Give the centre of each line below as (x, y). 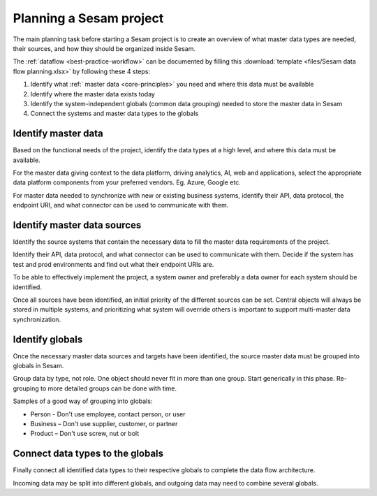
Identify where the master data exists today (93, 94)
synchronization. (37, 319)
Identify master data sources (77, 225)
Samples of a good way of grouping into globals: (83, 401)
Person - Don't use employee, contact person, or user (108, 414)
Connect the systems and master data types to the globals (114, 114)
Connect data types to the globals (88, 454)
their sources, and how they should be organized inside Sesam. (104, 48)
